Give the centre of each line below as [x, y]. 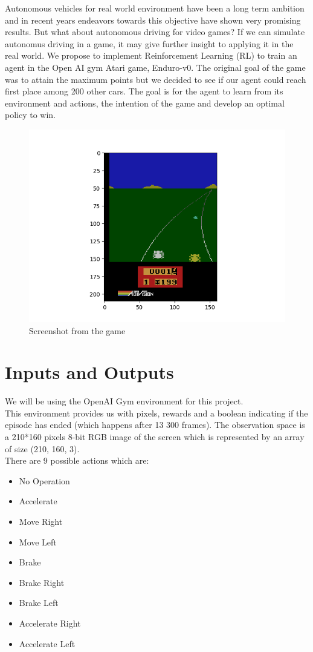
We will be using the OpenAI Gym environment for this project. [124, 401]
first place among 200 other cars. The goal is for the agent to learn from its [144, 91]
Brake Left [39, 603]
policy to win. [31, 115]
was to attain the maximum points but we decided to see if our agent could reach [156, 79]
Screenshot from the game [77, 330]
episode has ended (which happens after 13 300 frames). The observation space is [155, 425]
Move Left [38, 542]
